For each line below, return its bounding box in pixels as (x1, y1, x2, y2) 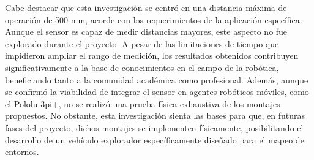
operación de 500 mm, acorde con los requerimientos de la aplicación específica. (5, 13, 302, 26)
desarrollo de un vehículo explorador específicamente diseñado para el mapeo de (5, 133, 304, 146)
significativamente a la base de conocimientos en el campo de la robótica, (5, 61, 279, 74)
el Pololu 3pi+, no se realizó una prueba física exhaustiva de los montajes (5, 97, 280, 110)
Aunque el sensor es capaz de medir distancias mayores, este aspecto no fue (5, 25, 288, 38)
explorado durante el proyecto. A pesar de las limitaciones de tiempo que (5, 37, 279, 50)
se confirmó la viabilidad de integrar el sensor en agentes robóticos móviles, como (5, 85, 309, 98)
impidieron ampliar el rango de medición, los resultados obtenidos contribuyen (5, 49, 299, 62)
